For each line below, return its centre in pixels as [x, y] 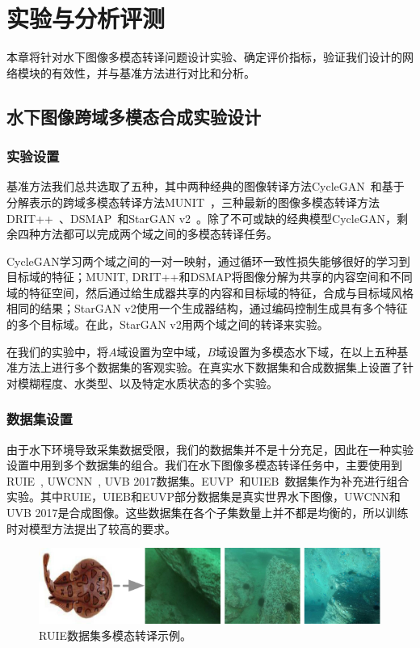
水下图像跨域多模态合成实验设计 [134, 116]
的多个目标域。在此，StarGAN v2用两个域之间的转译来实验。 [168, 324]
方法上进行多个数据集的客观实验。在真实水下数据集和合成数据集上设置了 [210, 367]
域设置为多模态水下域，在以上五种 [307, 351]
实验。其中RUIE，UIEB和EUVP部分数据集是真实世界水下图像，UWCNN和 [204, 497]
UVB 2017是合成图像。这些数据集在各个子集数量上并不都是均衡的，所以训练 [208, 513]
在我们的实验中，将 [57, 351]
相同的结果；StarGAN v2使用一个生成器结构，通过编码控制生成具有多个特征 [207, 308]
